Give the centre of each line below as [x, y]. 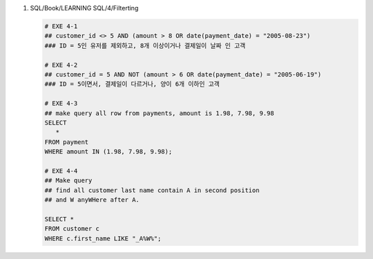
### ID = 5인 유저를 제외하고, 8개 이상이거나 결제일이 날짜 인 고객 [145, 45]
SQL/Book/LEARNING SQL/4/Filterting [84, 8]
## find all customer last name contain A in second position [152, 190]
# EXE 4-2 [61, 65]
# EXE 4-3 [61, 104]
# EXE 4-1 [61, 26]
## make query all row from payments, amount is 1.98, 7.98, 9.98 [159, 113]
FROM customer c [72, 229]
